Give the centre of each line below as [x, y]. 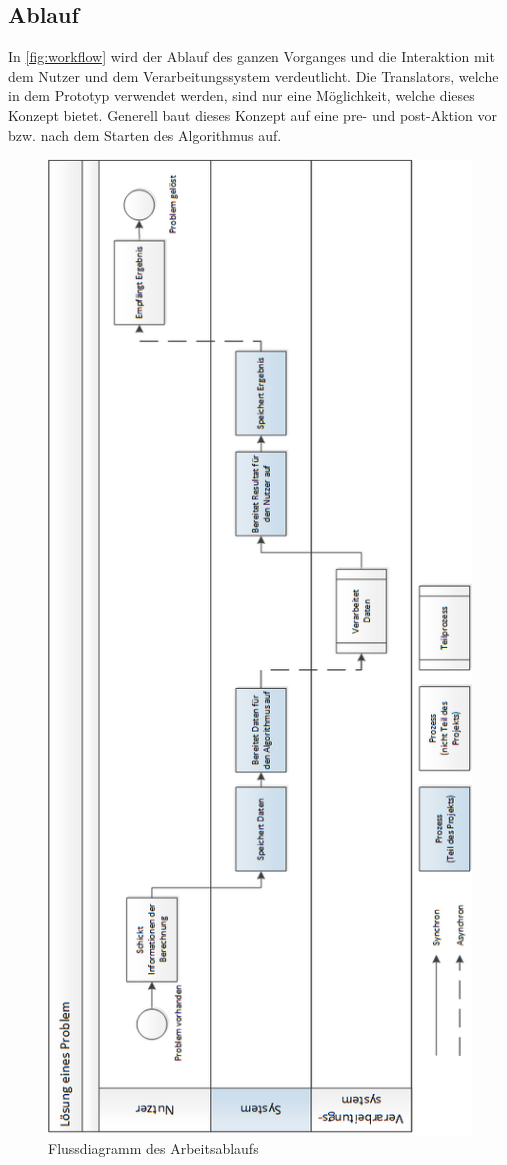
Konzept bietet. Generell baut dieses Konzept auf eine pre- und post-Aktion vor [252, 114]
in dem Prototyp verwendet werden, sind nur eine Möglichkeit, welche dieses [241, 95]
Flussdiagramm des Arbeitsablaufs [153, 1148]
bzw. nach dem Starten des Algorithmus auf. [145, 134]
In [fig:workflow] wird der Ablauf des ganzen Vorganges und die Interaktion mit [251, 56]
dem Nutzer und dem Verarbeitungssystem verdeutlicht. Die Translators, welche [253, 75]
